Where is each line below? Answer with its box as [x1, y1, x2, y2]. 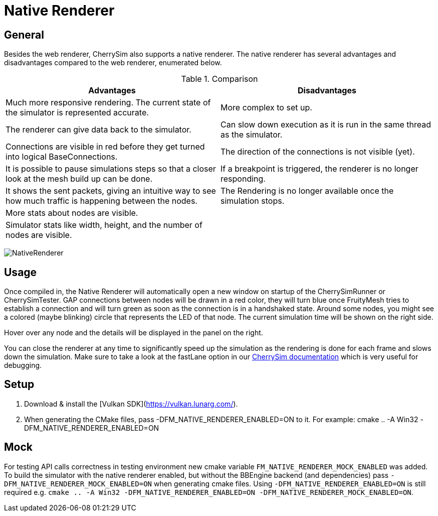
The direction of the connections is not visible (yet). [221, 147, 415, 157]
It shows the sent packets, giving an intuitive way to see [6, 186, 216, 196]
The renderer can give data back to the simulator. [6, 124, 191, 135]
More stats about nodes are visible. [6, 208, 138, 218]
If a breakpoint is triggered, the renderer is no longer [221, 164, 418, 174]
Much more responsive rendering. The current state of [6, 97, 211, 108]
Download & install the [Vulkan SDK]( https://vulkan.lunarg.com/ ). [24, 399, 238, 408]
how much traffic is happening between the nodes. [6, 196, 197, 206]
